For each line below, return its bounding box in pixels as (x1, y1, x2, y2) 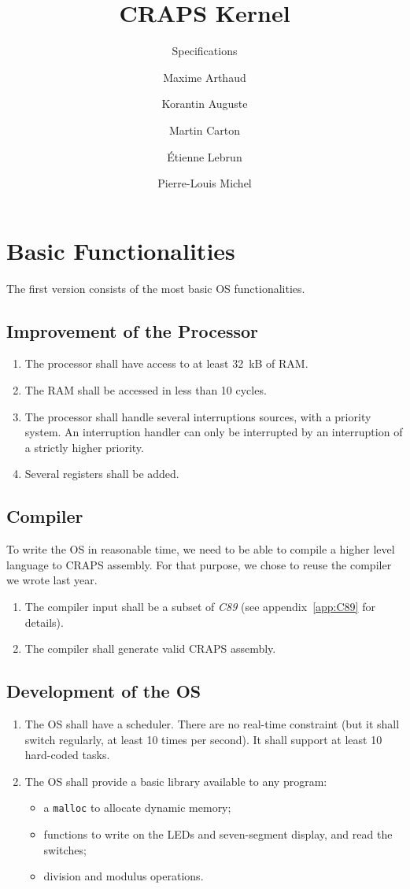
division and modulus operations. (43, 868, 204, 884)
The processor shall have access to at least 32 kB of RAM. (24, 355, 308, 372)
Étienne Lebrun (167, 148, 242, 165)
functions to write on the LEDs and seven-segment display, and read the (43, 825, 393, 842)
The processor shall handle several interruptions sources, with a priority (24, 408, 371, 424)
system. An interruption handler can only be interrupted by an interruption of (24, 424, 403, 440)
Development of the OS (6, 679, 201, 703)
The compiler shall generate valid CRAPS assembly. (24, 640, 276, 657)
